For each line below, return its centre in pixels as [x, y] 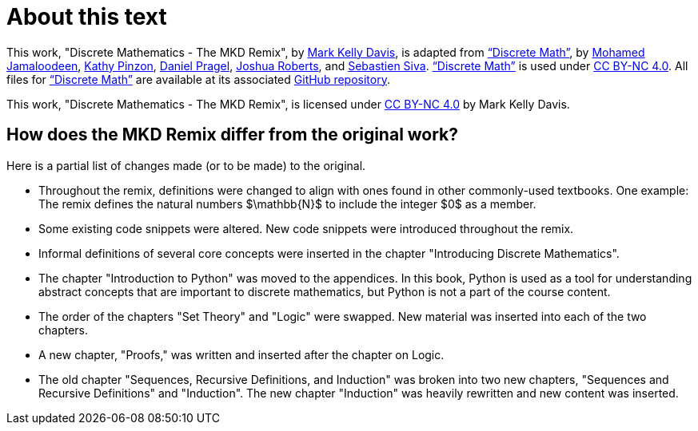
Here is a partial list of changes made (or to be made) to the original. [186, 165]
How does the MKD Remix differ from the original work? [233, 135]
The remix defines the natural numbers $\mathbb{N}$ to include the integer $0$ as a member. [287, 204]
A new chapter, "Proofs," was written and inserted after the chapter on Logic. [241, 354]
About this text [87, 17]
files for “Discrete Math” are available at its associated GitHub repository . [198, 79]
